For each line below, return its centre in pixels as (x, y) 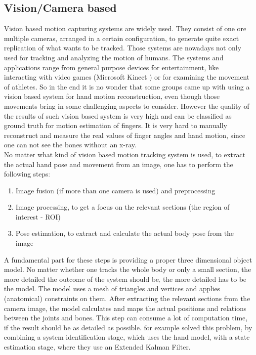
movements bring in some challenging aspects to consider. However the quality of (127, 106)
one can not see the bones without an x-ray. (70, 145)
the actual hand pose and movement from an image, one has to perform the (119, 164)
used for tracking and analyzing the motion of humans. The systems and (114, 57)
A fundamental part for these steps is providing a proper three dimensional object (128, 259)
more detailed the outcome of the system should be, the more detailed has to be (125, 279)
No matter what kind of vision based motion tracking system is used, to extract (125, 154)
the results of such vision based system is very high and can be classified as (118, 115)
